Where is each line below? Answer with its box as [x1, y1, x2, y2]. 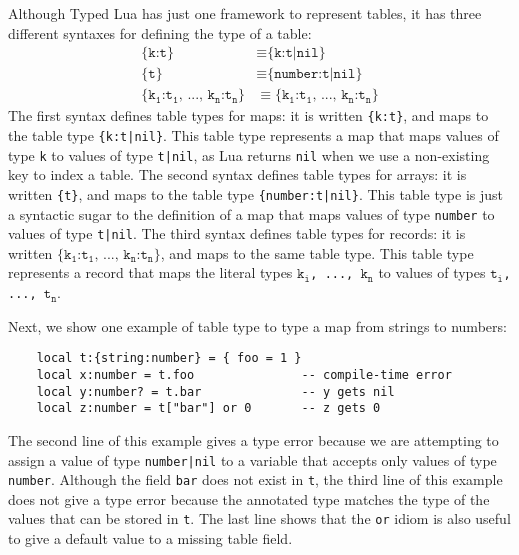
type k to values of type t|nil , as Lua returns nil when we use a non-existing [8, 144, 490, 165]
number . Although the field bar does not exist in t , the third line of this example [8, 469, 503, 490]
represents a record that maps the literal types [8, 262, 293, 283]
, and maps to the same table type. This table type [160, 242, 474, 263]
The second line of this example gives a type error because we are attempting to [8, 429, 499, 450]
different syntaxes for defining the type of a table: [8, 22, 312, 43]
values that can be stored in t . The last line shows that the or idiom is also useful [8, 508, 511, 529]
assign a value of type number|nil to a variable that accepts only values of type [8, 449, 497, 470]
